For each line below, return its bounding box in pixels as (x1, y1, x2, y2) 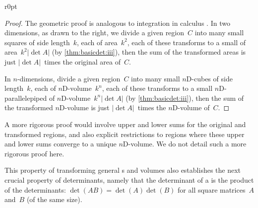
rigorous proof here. (4, 148, 64, 158)
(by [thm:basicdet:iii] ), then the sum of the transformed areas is (52, 47, 246, 57)
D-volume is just (59, 102, 110, 113)
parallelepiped (4, 92, 47, 103)
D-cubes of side (186, 73, 233, 83)
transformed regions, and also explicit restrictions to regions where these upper (4, 129, 245, 139)
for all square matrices (178, 184, 246, 195)
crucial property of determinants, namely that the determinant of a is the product (4, 174, 254, 185)
